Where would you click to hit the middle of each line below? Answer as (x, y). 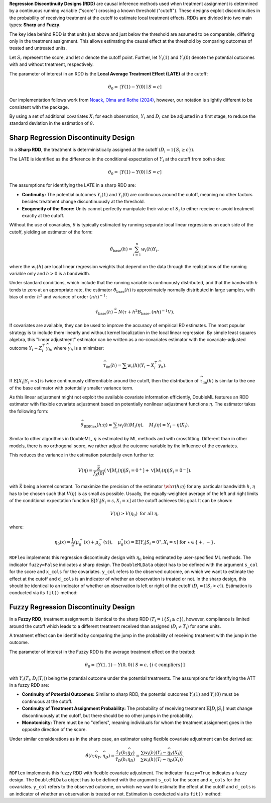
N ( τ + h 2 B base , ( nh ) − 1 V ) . (146, 312)
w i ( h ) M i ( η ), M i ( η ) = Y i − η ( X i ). (154, 425)
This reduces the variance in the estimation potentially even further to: (82, 455)
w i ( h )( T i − (155, 760)
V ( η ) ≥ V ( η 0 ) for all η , (134, 514)
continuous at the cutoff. (47, 701)
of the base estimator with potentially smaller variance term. (71, 388)
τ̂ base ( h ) (104, 313)
